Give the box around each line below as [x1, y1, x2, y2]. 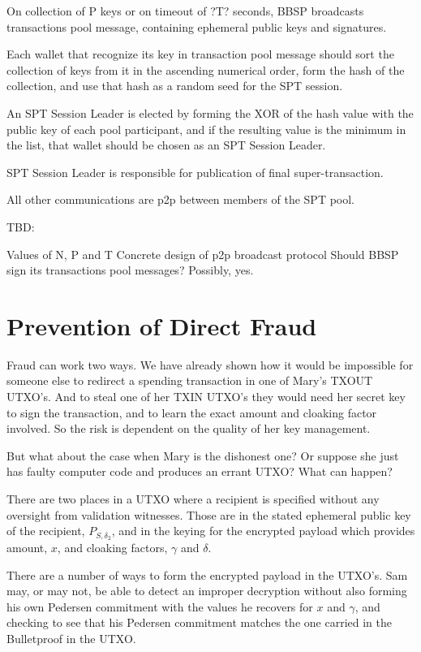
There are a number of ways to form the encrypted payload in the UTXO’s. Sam [6, 566, 408, 583]
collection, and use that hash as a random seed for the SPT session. [6, 77, 343, 94]
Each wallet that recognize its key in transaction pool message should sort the [6, 45, 394, 63]
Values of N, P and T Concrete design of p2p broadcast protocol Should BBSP [6, 245, 399, 262]
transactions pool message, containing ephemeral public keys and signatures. [6, 18, 387, 35]
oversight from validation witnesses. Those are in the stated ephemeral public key [6, 506, 411, 523]
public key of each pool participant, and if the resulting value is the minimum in [6, 120, 406, 137]
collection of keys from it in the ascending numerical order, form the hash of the [6, 61, 405, 78]
